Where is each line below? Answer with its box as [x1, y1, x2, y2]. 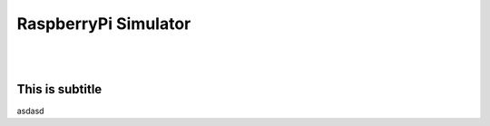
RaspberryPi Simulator [16, 14, 191, 34]
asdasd [16, 105, 44, 116]
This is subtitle [16, 82, 103, 97]
